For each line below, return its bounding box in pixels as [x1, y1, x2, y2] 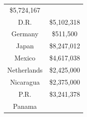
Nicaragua [10, 76, 40, 87]
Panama [13, 101, 37, 111]
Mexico [14, 53, 36, 63]
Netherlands [7, 64, 43, 74]
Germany [11, 29, 38, 39]
